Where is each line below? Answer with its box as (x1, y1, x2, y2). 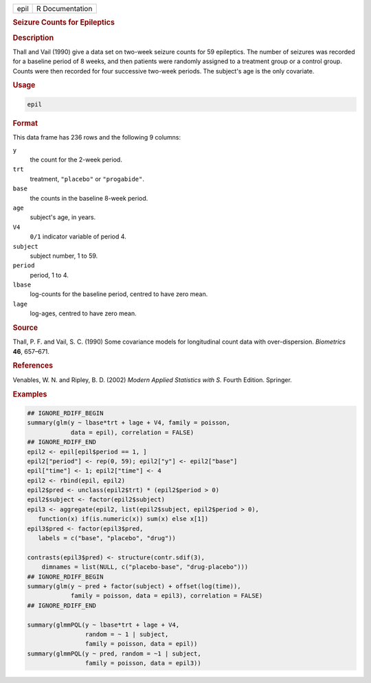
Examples (12, 389, 47, 399)
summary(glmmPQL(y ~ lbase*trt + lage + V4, (27, 620, 180, 629)
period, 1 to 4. (30, 271, 69, 279)
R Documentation (36, 4, 93, 13)
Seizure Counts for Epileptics (12, 18, 115, 27)
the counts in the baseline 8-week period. (30, 194, 148, 202)
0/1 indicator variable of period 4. (30, 232, 126, 240)
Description (12, 33, 54, 43)
